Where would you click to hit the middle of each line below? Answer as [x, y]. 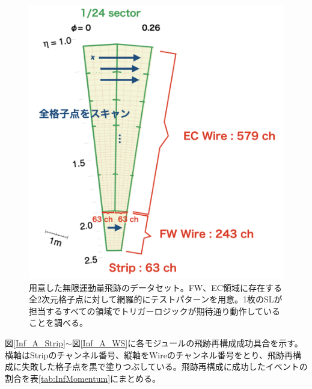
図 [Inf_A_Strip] [35, 343]
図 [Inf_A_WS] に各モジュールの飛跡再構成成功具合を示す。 [187, 343]
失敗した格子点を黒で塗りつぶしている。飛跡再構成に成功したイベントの [164, 366]
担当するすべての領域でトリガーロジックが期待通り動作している [155, 311]
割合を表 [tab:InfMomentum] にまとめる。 [83, 378]
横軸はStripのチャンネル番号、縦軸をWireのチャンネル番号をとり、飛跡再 [149, 354]
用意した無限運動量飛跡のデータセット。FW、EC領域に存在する [155, 287]
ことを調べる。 [58, 323]
